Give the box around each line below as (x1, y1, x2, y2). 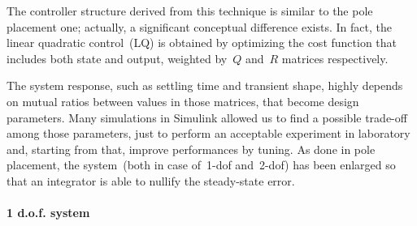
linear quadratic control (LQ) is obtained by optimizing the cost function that (7, 34, 397, 51)
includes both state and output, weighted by (7, 49, 228, 66)
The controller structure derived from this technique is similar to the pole (7, 2, 373, 19)
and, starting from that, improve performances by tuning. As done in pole (7, 140, 376, 157)
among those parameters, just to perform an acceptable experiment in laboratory (7, 125, 410, 142)
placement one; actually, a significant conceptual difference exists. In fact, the (7, 18, 392, 35)
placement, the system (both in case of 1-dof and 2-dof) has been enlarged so (7, 156, 396, 173)
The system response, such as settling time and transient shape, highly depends (7, 77, 403, 94)
